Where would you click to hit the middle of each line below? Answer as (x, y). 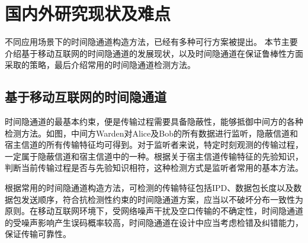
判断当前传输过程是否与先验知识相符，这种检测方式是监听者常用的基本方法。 (154, 168)
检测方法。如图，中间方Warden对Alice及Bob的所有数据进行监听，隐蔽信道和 (151, 133)
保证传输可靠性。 (38, 234)
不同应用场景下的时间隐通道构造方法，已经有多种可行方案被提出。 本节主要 (151, 42)
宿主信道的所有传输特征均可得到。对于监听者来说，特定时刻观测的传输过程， (154, 145)
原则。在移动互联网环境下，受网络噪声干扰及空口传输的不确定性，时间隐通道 (154, 211)
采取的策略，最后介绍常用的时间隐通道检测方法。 (100, 65)
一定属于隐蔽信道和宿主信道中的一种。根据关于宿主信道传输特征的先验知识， (154, 156)
